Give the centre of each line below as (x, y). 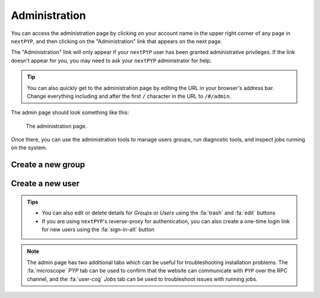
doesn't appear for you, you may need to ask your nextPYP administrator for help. (111, 60)
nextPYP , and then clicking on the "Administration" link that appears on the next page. (116, 41)
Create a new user (45, 184)
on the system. (29, 148)
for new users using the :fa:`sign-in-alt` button (98, 230)
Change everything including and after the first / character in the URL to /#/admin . (129, 96)
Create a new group (48, 165)
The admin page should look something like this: (70, 113)
